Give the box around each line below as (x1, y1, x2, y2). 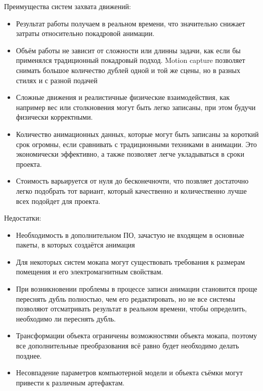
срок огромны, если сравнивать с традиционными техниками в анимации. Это (16, 138, 257, 149)
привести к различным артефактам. (16, 377, 125, 387)
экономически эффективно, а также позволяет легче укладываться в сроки (16, 149, 244, 159)
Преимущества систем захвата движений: (4, 1, 131, 11)
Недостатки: (4, 212, 41, 223)
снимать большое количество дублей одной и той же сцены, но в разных (16, 64, 240, 75)
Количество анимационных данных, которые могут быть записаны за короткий (16, 128, 259, 139)
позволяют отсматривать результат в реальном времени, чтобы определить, (16, 303, 247, 314)
